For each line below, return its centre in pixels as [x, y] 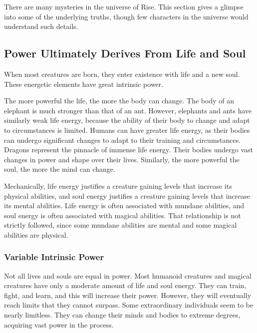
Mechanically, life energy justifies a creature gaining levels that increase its [118, 185]
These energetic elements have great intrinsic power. [84, 84]
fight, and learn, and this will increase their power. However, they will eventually [128, 295]
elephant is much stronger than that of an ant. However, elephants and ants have [128, 110]
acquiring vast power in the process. [59, 324]
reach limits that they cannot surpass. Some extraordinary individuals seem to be [129, 305]
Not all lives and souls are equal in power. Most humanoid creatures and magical [128, 275]
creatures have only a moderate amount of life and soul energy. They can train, [125, 285]
